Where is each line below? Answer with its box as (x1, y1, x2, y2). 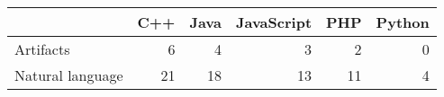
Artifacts (14, 39, 70, 59)
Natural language (14, 65, 123, 85)
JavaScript (236, 12, 313, 32)
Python (376, 12, 430, 32)
